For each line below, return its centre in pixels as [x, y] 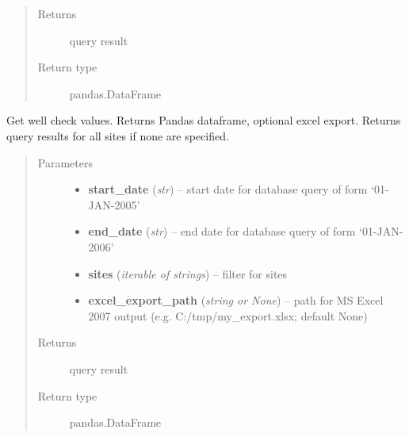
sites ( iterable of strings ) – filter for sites [188, 273]
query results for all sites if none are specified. [118, 135]
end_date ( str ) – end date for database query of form [222, 231]
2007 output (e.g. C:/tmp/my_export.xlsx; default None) [228, 315]
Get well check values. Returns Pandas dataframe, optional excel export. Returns [204, 120]
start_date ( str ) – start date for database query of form [228, 189]
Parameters [65, 162]
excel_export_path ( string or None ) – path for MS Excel [236, 300]
